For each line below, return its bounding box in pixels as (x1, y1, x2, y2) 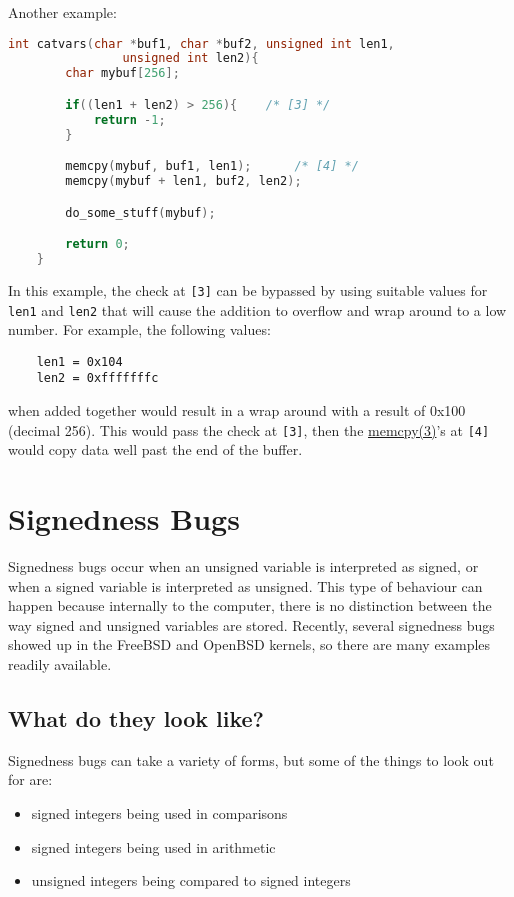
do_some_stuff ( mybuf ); (65, 205, 216, 220)
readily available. (8, 654, 112, 674)
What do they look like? (8, 702, 265, 733)
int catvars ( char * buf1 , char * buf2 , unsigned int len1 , (8, 36, 395, 51)
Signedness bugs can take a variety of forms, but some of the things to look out (8, 749, 494, 770)
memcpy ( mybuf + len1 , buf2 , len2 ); (65, 174, 302, 189)
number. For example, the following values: (8, 319, 271, 340)
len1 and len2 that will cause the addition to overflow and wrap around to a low (8, 299, 507, 320)
